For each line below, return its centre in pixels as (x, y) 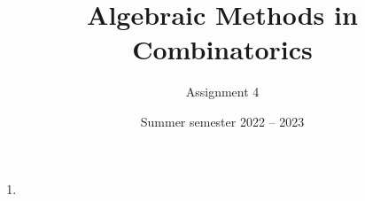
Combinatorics (222, 49)
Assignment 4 (222, 92)
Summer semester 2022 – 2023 (222, 121)
